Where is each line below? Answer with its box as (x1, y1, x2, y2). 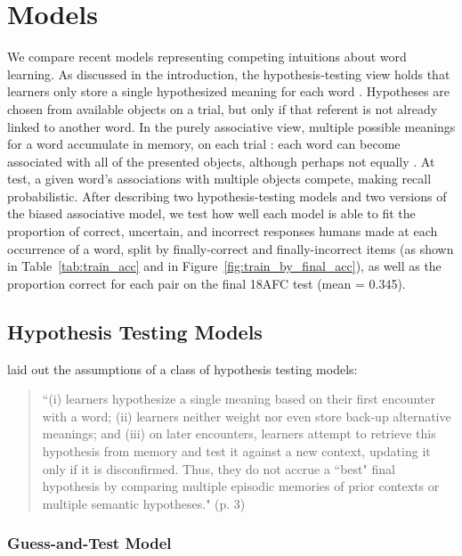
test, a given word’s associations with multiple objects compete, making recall (7, 169, 432, 188)
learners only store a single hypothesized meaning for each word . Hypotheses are (7, 82, 450, 101)
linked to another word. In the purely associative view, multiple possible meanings (7, 117, 456, 135)
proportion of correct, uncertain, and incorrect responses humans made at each (7, 222, 438, 241)
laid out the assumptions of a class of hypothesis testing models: (7, 359, 358, 378)
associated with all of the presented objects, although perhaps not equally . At (7, 151, 435, 170)
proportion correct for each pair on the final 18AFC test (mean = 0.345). (7, 274, 406, 292)
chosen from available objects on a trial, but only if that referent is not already (7, 99, 438, 118)
